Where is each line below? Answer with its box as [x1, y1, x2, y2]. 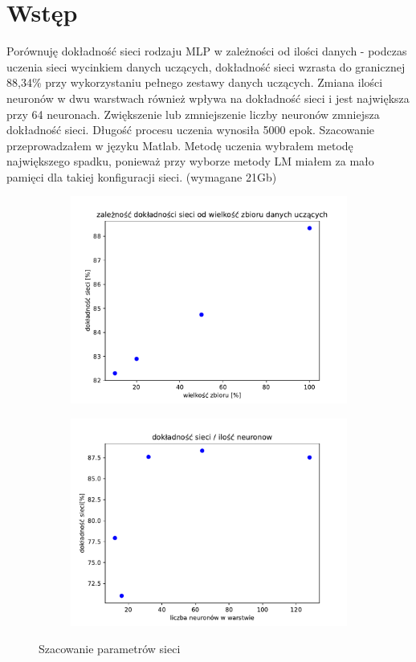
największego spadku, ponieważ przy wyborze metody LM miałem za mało [6, 153, 374, 170]
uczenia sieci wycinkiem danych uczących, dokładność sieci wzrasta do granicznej [6, 58, 406, 75]
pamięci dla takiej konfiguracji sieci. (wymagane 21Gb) [6, 168, 277, 185]
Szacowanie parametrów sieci [39, 640, 181, 656]
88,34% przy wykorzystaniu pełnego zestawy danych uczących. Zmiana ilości [6, 74, 383, 91]
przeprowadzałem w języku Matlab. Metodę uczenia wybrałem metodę [6, 137, 353, 153]
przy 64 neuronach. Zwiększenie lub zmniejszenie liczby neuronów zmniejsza [6, 105, 380, 122]
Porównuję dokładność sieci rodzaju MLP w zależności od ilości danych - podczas [6, 43, 407, 59]
